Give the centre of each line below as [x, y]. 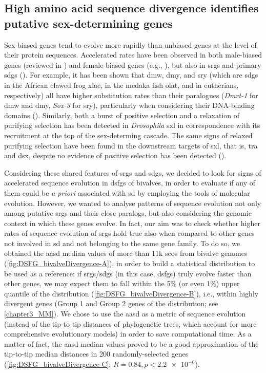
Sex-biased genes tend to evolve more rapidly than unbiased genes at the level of [130, 44]
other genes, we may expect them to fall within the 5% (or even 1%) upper [122, 283]
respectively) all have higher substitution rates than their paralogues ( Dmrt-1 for [131, 95]
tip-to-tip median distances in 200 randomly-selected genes [96, 354]
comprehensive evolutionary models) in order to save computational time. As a [128, 334]
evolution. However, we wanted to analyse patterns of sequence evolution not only [133, 203]
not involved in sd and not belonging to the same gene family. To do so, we [122, 243]
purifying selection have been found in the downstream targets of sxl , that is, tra [131, 145]
